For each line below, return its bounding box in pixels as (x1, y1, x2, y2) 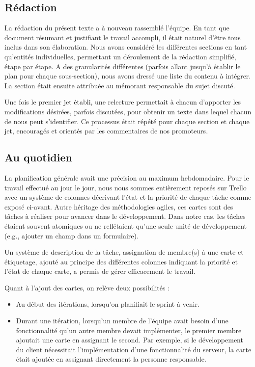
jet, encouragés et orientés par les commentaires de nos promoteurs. (4, 126, 208, 136)
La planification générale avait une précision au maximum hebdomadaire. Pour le (4, 172, 249, 183)
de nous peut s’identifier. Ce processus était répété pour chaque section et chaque (4, 116, 250, 126)
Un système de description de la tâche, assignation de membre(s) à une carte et (4, 247, 244, 257)
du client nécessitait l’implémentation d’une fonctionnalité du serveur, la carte (16, 344, 252, 354)
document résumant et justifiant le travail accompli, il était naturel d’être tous (4, 32, 241, 42)
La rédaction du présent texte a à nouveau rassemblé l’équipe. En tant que (4, 23, 229, 33)
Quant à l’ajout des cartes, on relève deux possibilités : (4, 282, 170, 292)
